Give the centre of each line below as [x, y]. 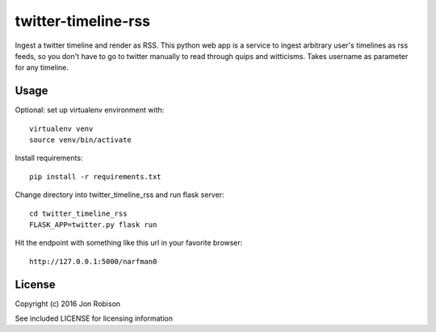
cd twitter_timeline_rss [78, 213]
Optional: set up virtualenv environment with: [90, 110]
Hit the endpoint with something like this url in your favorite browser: [129, 243]
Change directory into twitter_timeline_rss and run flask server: [119, 195]
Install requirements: [49, 158]
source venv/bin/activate [81, 140]
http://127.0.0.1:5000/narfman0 [93, 261]
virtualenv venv [61, 128]
